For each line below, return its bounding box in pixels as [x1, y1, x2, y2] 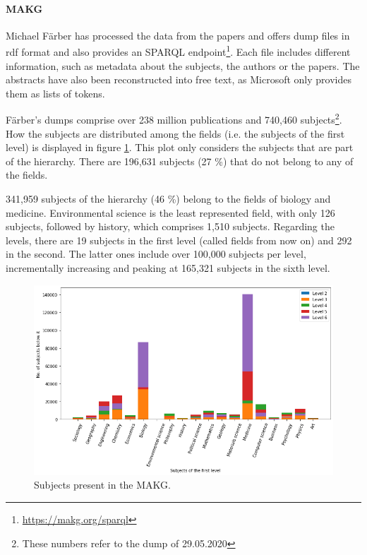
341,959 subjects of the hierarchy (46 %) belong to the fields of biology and [6, 191, 331, 206]
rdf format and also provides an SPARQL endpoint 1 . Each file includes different [6, 42, 351, 59]
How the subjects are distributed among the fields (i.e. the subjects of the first [6, 126, 345, 141]
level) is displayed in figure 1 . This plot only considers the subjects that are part [6, 140, 354, 155]
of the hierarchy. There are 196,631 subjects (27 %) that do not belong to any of [6, 153, 354, 168]
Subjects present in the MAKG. [34, 477, 171, 492]
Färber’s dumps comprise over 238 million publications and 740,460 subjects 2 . [6, 110, 342, 127]
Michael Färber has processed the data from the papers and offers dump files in [6, 28, 350, 42]
